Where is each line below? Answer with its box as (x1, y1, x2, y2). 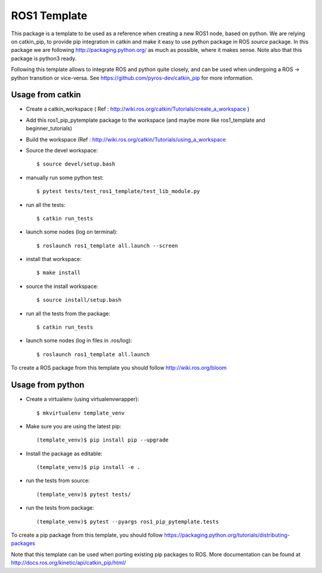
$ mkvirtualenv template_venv (36, 409, 125, 416)
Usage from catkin (11, 90, 81, 100)
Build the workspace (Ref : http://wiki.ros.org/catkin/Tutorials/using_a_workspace (26, 136, 226, 143)
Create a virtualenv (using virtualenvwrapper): (26, 396, 140, 403)
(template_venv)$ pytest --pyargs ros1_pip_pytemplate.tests (36, 518, 219, 525)
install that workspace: (26, 256, 82, 263)
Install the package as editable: (26, 450, 103, 457)
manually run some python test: (26, 174, 104, 181)
